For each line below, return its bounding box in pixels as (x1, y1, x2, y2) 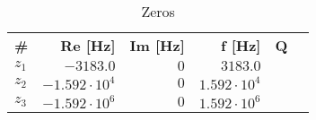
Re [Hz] (60, 35, 116, 56)
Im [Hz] (129, 35, 185, 56)
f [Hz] (220, 35, 261, 56)
